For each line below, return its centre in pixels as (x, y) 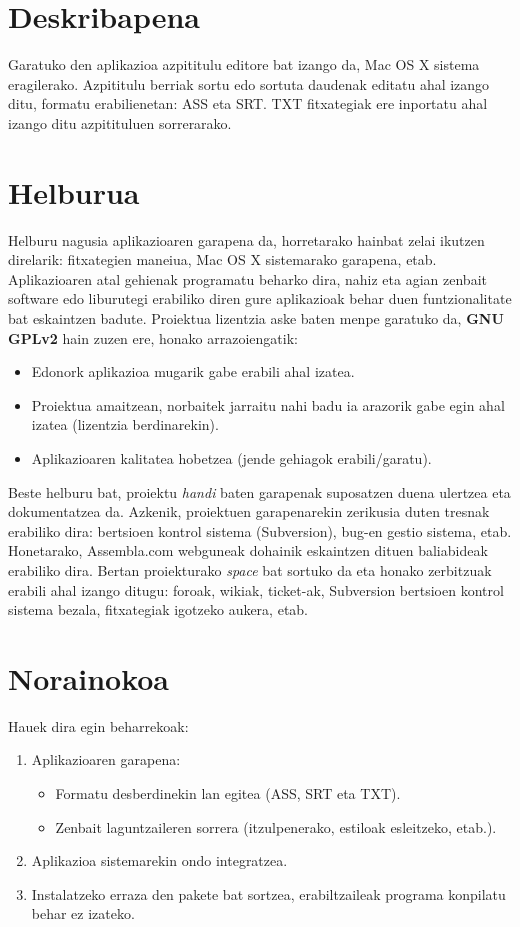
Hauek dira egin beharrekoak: (98, 725)
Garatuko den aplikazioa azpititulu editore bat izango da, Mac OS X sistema (244, 64)
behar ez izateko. (83, 913)
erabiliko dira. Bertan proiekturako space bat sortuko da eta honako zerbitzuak (250, 569)
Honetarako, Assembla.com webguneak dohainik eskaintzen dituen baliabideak (248, 550)
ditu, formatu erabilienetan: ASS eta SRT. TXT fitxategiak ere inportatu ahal (248, 103)
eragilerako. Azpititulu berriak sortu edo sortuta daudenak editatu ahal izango (249, 83)
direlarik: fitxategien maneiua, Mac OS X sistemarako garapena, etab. (222, 259)
